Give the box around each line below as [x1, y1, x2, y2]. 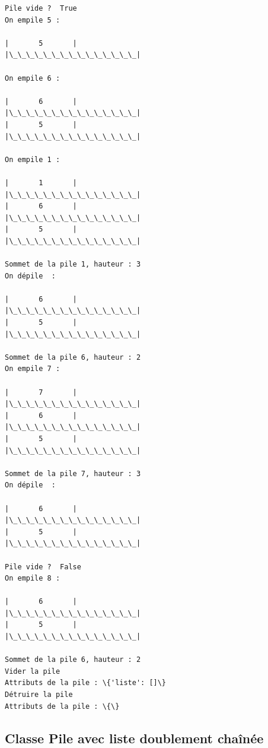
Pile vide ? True [5, 4, 77, 12]
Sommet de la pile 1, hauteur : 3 [5, 260, 141, 269]
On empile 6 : [5, 74, 60, 83]
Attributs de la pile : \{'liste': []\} [5, 679, 167, 687]
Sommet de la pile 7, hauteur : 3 [5, 469, 141, 478]
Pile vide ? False [5, 562, 81, 571]
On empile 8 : [5, 574, 60, 583]
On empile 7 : [5, 365, 60, 373]
